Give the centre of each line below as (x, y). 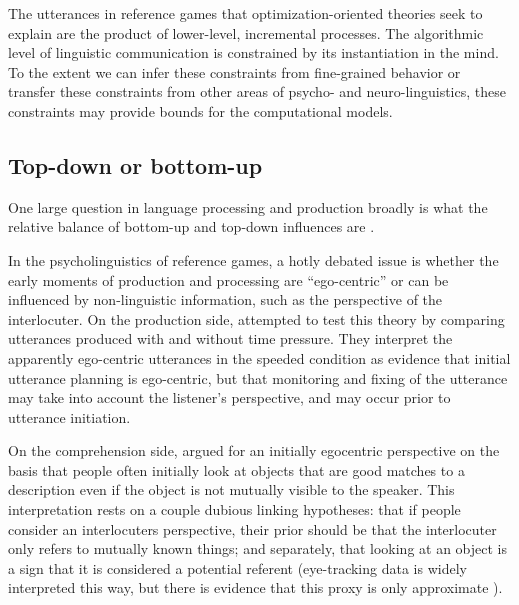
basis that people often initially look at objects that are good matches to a (236, 469)
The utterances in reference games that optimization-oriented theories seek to (245, 13)
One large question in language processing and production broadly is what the (248, 206)
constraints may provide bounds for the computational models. (200, 110)
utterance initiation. (69, 416)
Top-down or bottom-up (135, 164)
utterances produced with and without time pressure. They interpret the (230, 338)
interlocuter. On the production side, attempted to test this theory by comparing (256, 318)
